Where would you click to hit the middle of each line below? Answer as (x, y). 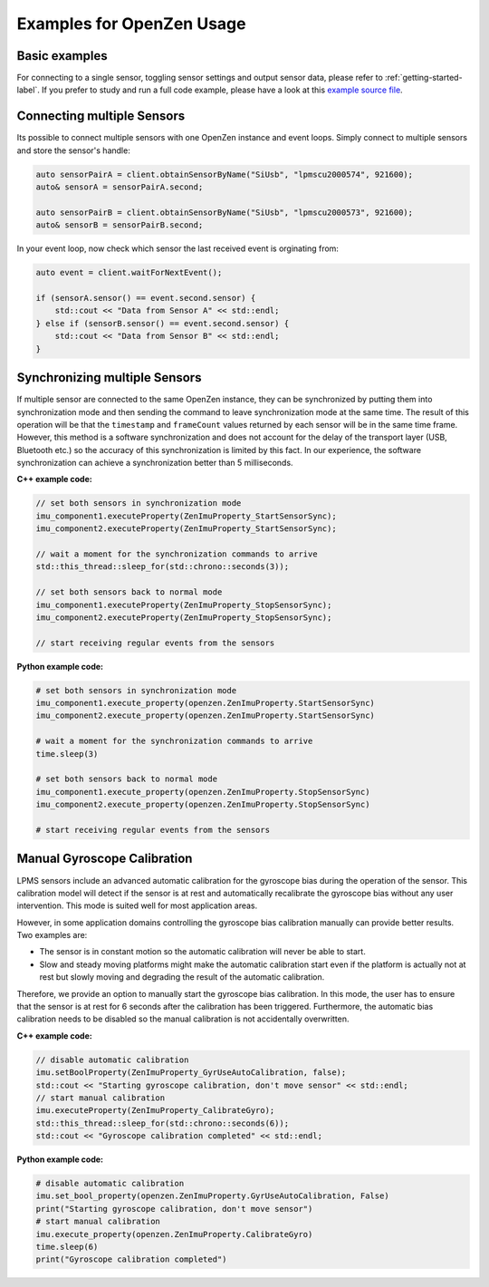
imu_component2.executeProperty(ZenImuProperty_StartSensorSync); (186, 529)
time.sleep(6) (67, 1247)
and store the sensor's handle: (73, 150)
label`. (28, 90)
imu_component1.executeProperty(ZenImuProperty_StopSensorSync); (184, 605)
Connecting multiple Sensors (101, 116)
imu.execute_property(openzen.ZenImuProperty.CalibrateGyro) (174, 1234)
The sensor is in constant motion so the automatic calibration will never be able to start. (202, 952)
